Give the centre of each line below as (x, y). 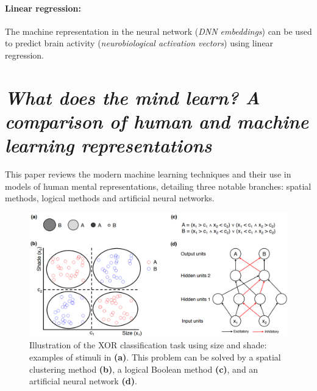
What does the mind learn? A (133, 97)
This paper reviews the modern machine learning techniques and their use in (148, 174)
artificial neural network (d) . (83, 381)
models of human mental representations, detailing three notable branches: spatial (158, 186)
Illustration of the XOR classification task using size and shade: (148, 345)
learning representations (109, 145)
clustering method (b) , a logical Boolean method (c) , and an (144, 369)
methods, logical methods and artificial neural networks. (110, 198)
